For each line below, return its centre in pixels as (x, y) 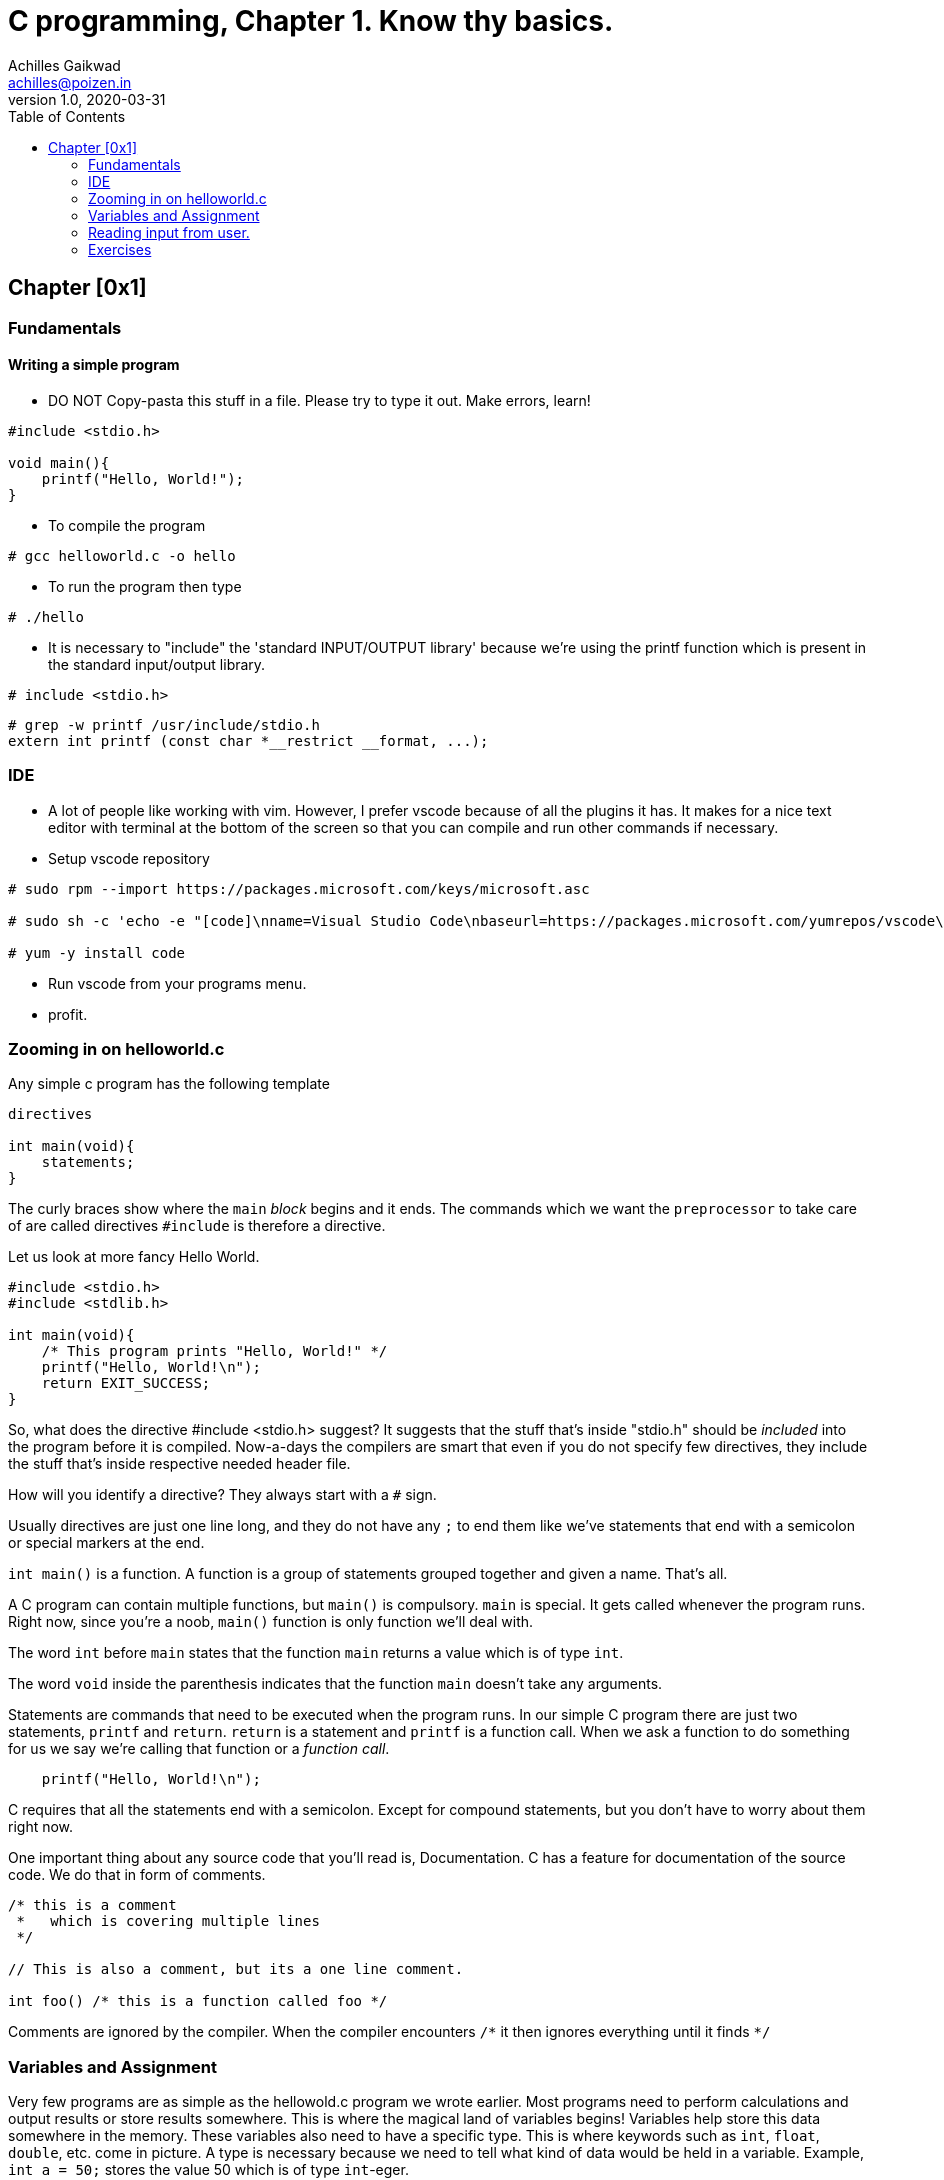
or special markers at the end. (106, 1543)
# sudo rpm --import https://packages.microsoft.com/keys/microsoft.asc (299, 888)
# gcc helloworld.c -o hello (122, 555)
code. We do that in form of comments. (137, 1875)
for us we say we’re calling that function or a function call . (199, 1749)
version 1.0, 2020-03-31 (87, 99)
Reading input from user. (169, 232)
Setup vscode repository (129, 858)
